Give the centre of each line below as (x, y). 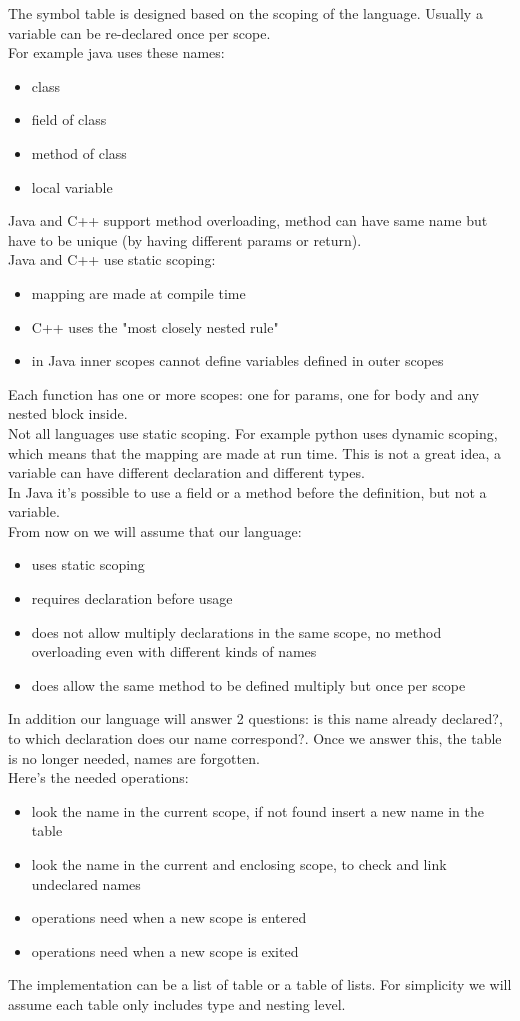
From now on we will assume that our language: (155, 530)
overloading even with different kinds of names (174, 651)
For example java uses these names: (116, 52)
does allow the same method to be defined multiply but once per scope (248, 684)
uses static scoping (88, 564)
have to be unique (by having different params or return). (185, 239)
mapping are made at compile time (138, 292)
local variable (72, 186)
